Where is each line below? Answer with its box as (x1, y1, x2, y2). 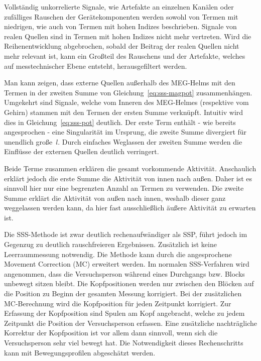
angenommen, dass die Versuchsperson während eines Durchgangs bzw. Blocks (4, 268, 245, 279)
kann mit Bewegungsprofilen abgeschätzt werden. (4, 347, 156, 357)
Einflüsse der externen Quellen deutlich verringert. (4, 146, 159, 157)
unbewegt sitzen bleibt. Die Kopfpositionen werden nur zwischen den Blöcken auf (4, 278, 254, 289)
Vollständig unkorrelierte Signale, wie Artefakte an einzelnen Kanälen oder (4, 2, 234, 12)
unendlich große (4, 136, 53, 147)
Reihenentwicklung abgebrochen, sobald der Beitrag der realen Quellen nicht (4, 41, 239, 51)
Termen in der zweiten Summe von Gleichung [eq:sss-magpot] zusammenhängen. (4, 87, 252, 97)
